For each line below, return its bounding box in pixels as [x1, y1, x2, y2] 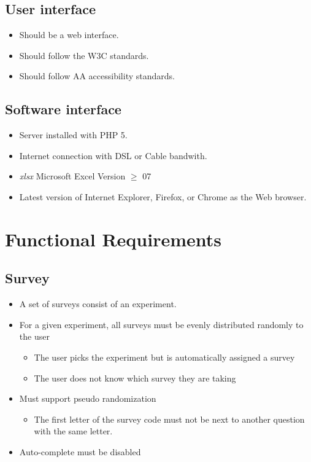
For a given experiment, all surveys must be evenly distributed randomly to [19, 318, 304, 331]
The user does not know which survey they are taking [34, 371, 236, 384]
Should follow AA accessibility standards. [19, 69, 175, 82]
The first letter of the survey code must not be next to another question [34, 412, 305, 425]
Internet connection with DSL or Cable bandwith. [19, 149, 207, 162]
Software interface [5, 100, 121, 119]
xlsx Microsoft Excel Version [19, 170, 126, 182]
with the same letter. [34, 425, 113, 437]
